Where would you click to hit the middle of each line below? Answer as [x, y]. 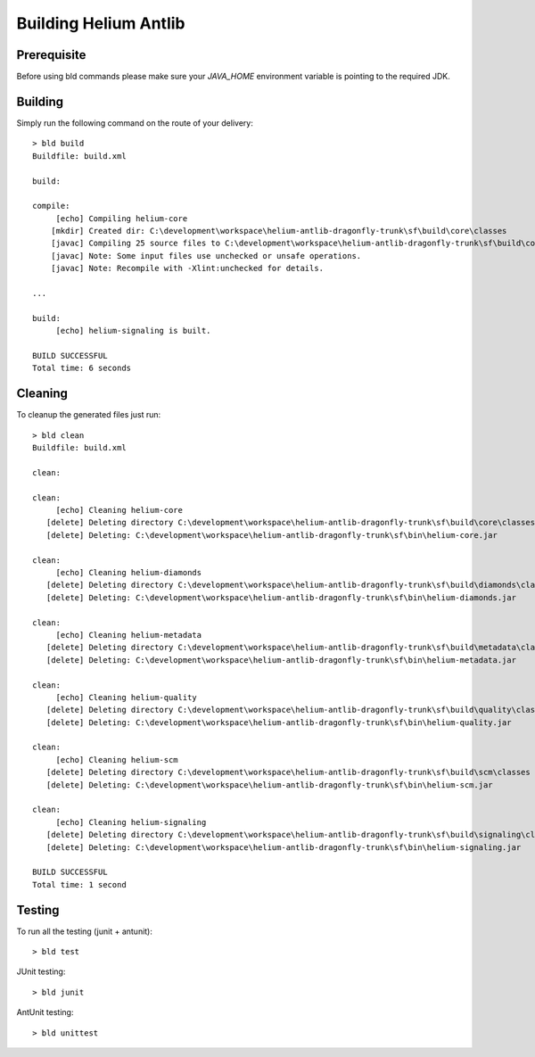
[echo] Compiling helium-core [122, 218]
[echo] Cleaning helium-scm [117, 760]
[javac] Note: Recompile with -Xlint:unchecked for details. [187, 268]
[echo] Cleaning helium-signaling [131, 822]
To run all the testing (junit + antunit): [85, 931]
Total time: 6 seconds [82, 368]
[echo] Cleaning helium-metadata [129, 635]
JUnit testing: [41, 971]
